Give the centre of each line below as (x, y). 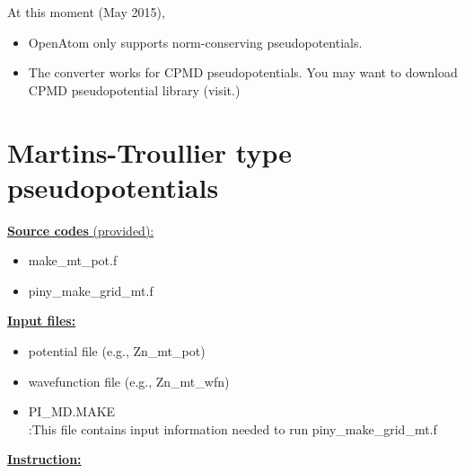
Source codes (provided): (81, 230)
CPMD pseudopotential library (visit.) (134, 89)
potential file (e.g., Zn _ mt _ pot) (117, 351)
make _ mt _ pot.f (73, 260)
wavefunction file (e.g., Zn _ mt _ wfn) (129, 381)
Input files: (42, 321)
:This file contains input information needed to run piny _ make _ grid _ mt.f (232, 428)
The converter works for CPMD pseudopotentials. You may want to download (243, 72)
